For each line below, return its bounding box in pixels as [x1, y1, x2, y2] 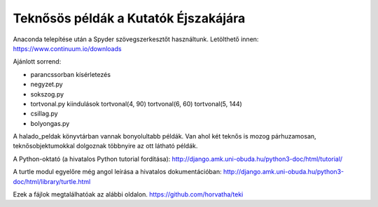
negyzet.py [30, 80, 63, 89]
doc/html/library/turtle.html [13, 177, 91, 185]
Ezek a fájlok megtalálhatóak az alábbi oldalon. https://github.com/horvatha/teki [13, 190, 244, 199]
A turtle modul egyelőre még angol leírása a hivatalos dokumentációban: [13, 168, 222, 176]
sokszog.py [30, 90, 64, 98]
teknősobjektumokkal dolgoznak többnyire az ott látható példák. [13, 142, 198, 150]
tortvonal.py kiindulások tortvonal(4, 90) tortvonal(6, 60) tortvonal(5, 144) [30, 99, 243, 108]
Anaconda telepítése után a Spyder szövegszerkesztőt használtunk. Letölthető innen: [13, 35, 259, 43]
